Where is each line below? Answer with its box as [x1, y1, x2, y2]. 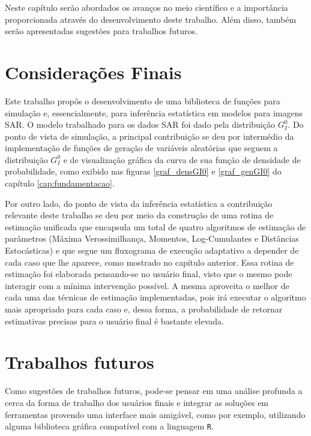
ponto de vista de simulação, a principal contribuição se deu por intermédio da [5, 130, 294, 142]
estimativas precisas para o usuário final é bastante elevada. [5, 314, 224, 327]
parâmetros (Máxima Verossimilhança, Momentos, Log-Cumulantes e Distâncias [5, 232, 299, 245]
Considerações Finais [5, 59, 182, 84]
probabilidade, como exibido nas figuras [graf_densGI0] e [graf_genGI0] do [5, 165, 282, 178]
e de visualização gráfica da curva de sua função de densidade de [63, 153, 301, 166]
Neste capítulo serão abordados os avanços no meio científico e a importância [5, 1, 288, 13]
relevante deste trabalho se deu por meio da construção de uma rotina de [5, 209, 274, 221]
